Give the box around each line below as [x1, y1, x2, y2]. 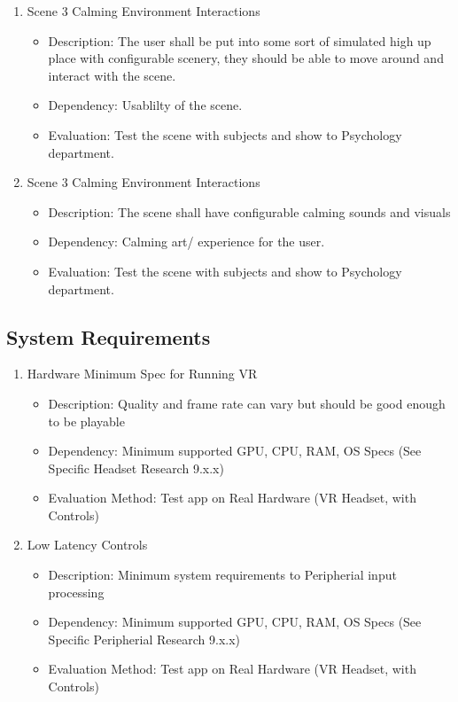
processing [48, 582, 105, 601]
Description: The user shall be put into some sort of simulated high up [48, 31, 431, 50]
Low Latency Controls [27, 535, 148, 554]
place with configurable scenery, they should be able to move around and [48, 49, 444, 67]
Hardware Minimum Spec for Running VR [27, 364, 258, 383]
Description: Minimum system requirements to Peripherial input [48, 565, 397, 584]
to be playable [48, 411, 125, 430]
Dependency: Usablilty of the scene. [48, 96, 243, 114]
